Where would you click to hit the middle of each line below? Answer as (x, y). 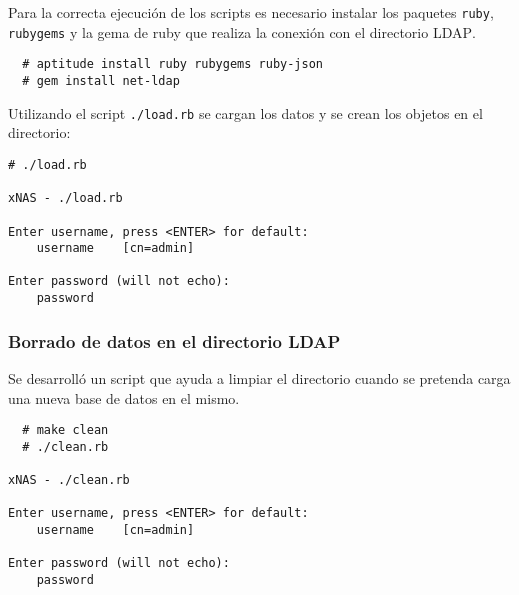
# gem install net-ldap (101, 80)
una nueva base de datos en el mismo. (124, 397)
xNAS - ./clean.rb (69, 480)
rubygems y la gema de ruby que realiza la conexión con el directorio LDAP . (242, 31)
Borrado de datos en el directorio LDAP (174, 340)
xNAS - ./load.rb (65, 198)
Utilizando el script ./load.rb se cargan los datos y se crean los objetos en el (245, 112)
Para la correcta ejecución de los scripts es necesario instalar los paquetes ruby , (251, 12)
